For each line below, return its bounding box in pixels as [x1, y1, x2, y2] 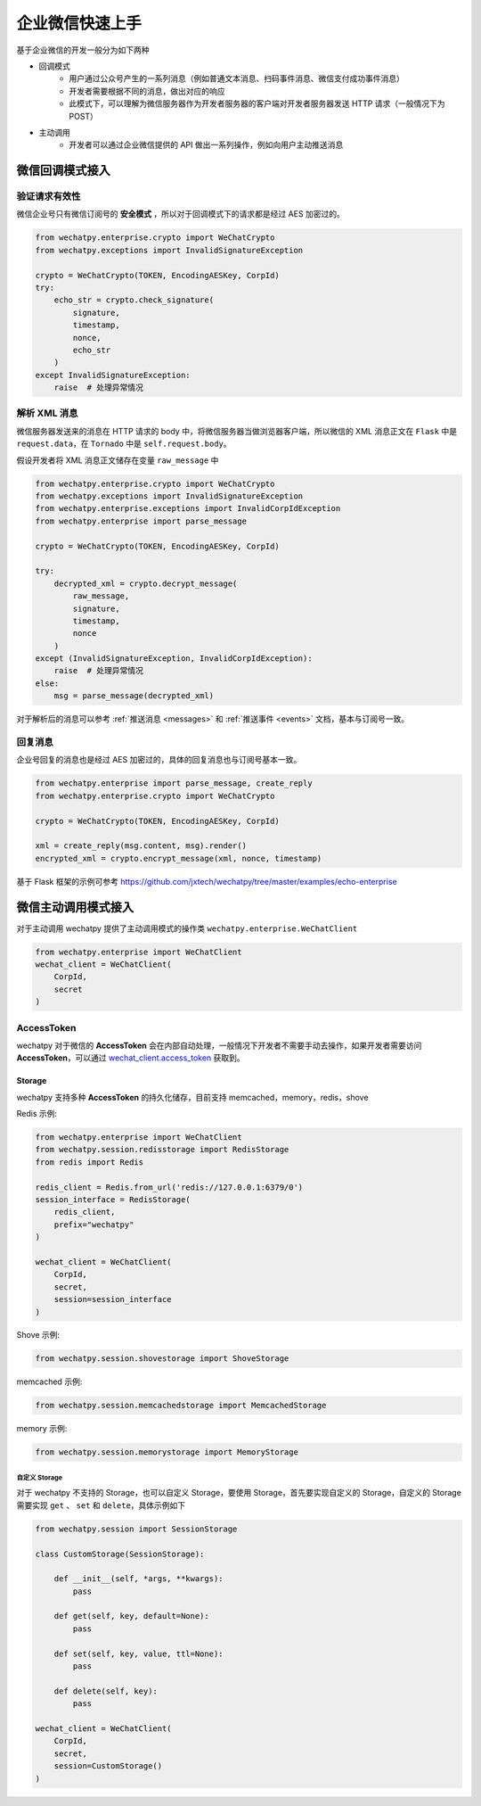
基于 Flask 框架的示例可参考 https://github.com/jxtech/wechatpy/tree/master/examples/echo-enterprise [16, 876, 397, 887]
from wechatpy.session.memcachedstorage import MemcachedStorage [35, 1400, 327, 1411]
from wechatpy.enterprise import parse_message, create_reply [35, 779, 313, 788]
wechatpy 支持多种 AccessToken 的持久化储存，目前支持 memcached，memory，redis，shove [16, 1092, 369, 1102]
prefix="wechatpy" [53, 1219, 135, 1230]
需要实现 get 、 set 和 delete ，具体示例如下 [16, 1499, 186, 1511]
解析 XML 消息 [16, 407, 78, 419]
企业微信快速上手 [16, 13, 143, 33]
